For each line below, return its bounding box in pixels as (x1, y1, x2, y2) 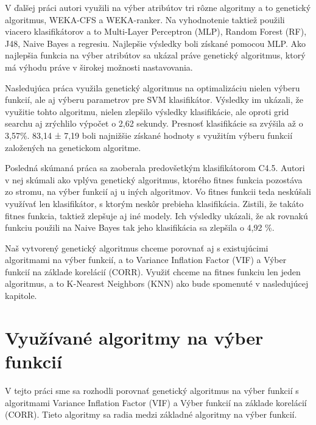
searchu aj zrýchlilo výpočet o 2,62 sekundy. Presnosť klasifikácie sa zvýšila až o (5, 117, 303, 130)
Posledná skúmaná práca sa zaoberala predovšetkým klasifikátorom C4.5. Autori (5, 161, 305, 174)
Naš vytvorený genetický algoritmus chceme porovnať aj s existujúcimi (5, 241, 269, 254)
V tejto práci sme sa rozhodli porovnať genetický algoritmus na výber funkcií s (5, 384, 299, 396)
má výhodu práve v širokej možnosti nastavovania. (5, 60, 193, 73)
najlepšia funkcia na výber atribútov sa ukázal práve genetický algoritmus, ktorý (5, 49, 306, 61)
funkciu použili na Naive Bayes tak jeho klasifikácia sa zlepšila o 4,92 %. (5, 221, 275, 234)
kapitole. (5, 289, 37, 302)
